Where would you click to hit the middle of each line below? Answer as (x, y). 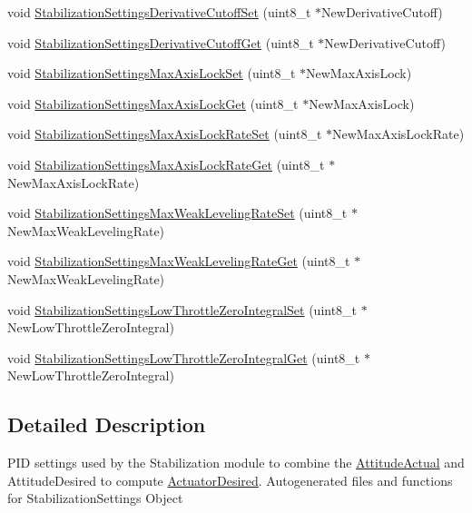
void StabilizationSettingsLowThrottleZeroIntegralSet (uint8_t (182, 309)
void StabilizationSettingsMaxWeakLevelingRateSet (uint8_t (177, 213)
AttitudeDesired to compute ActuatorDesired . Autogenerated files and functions (230, 480)
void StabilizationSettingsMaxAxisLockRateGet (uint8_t (166, 164)
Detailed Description (107, 424)
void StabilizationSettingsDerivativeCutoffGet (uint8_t (161, 42)
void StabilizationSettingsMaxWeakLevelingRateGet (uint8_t (179, 261)
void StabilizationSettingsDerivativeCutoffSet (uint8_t (159, 12)
